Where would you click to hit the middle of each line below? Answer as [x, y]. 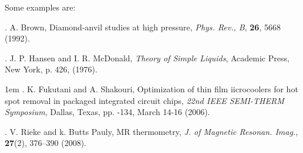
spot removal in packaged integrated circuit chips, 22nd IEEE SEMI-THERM [144, 100]
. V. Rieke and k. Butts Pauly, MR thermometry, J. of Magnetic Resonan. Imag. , [151, 131]
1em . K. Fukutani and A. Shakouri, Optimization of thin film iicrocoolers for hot [151, 88]
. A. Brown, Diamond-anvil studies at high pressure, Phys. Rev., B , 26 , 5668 [143, 27]
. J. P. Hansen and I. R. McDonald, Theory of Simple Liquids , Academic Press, [147, 58]
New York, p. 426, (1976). [51, 69]
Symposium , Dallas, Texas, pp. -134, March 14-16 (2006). [107, 112]
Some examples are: [40, 7]
